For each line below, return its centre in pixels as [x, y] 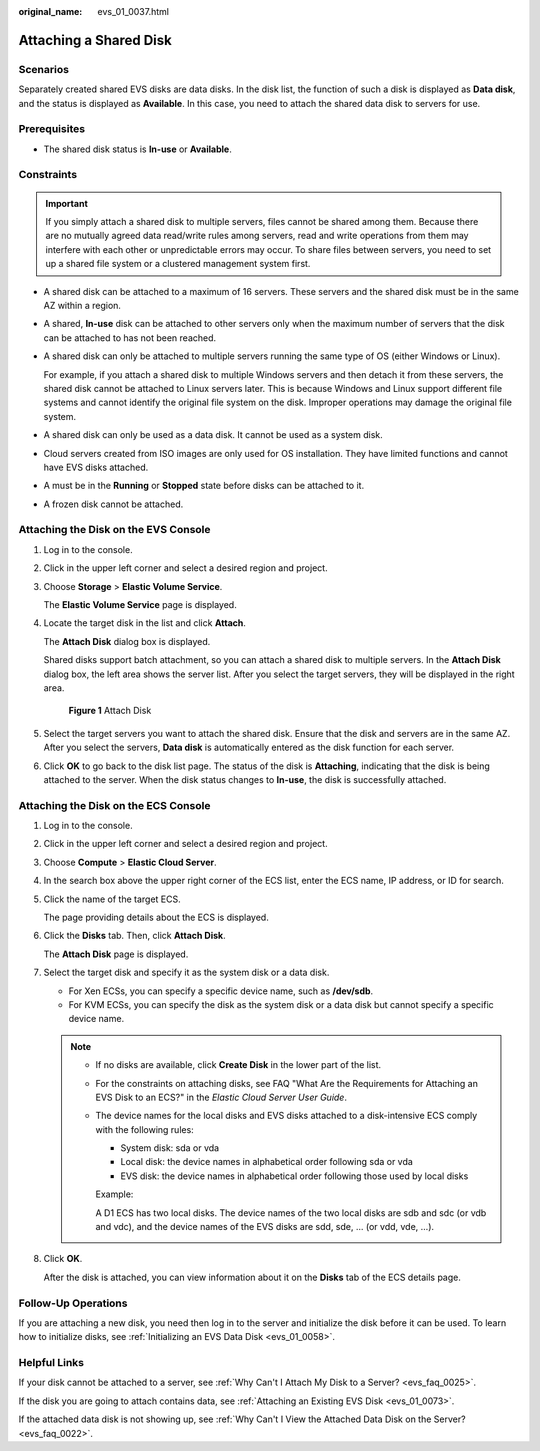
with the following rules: [144, 1129]
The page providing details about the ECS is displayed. [156, 917]
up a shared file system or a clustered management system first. [178, 264]
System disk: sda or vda [170, 1148]
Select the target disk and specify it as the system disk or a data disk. [186, 972]
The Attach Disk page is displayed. [116, 954]
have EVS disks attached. [96, 467]
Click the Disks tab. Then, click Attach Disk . [134, 936]
